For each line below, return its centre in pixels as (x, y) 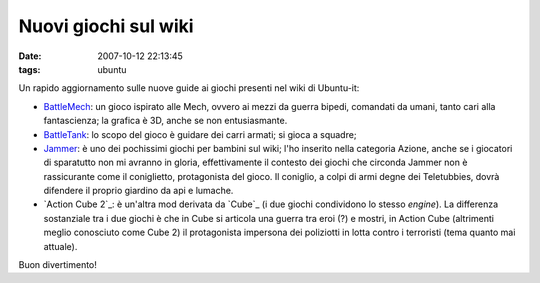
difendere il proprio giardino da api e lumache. (138, 191)
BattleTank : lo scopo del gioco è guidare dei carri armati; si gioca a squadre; (200, 134)
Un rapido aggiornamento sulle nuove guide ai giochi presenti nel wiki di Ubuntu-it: (189, 88)
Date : (30, 56)
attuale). (60, 246)
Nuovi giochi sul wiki (106, 26)
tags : (29, 69)
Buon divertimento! (57, 265)
